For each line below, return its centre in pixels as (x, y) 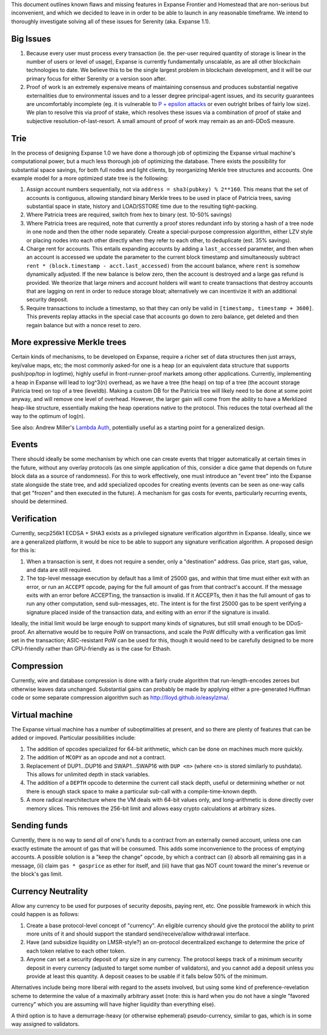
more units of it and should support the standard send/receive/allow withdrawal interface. (138, 934)
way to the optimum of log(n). (48, 416)
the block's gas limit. (37, 874)
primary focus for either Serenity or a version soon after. (97, 78)
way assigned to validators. (45, 1023)
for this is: (24, 550)
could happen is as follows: (45, 914)
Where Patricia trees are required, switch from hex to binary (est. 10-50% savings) (129, 215)
